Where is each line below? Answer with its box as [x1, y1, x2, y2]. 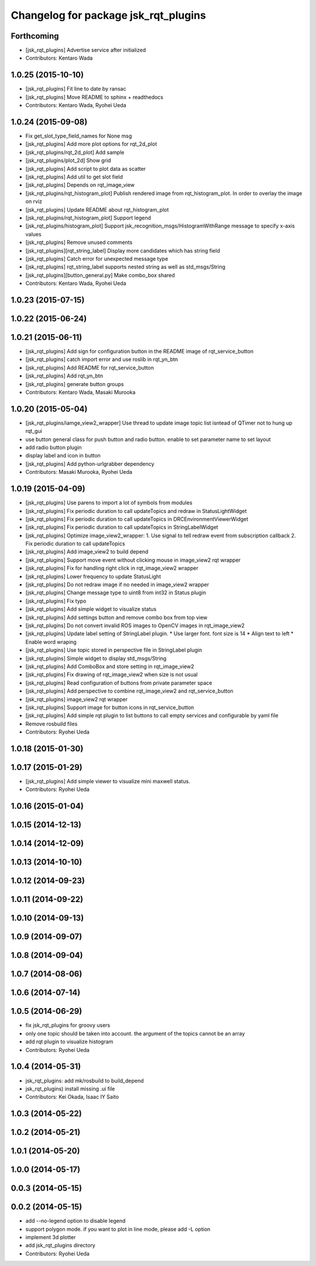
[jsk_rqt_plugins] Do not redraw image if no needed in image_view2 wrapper [25, 581, 209, 588]
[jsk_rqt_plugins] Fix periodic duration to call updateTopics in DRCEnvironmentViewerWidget [25, 515, 249, 522]
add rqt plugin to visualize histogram [25, 1038, 114, 1045]
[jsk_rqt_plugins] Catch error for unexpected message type [25, 255, 169, 262]
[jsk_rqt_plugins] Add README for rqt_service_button [25, 364, 154, 371]
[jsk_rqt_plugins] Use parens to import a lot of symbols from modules [25, 499, 193, 506]
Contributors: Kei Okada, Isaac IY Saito [25, 1093, 119, 1100]
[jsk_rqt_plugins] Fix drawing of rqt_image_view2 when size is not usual [25, 671, 198, 678]
